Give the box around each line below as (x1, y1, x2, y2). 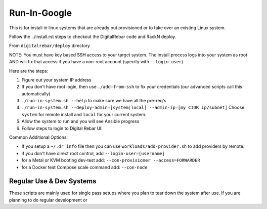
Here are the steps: (9, 68, 48, 74)
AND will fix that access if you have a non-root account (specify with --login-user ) (9, 59, 183, 65)
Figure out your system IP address (21, 77, 91, 83)
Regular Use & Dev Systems (9, 177, 96, 185)
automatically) (21, 90, 50, 96)
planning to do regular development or (9, 197, 88, 203)
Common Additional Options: (9, 134, 68, 140)
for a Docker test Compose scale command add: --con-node (21, 164, 148, 170)
